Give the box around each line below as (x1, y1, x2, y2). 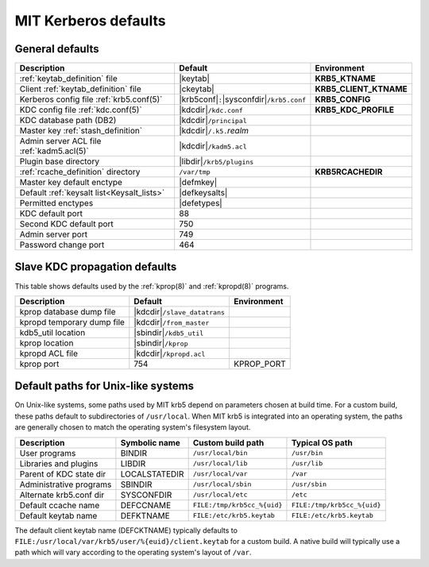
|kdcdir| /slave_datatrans (133, 306, 226, 317)
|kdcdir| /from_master (133, 316, 210, 327)
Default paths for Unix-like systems (14, 380, 195, 393)
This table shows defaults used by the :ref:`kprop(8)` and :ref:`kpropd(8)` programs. (14, 281, 289, 291)
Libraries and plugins (19, 457, 99, 469)
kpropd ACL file (19, 348, 79, 359)
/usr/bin (291, 449, 323, 457)
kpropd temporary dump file (19, 316, 125, 327)
